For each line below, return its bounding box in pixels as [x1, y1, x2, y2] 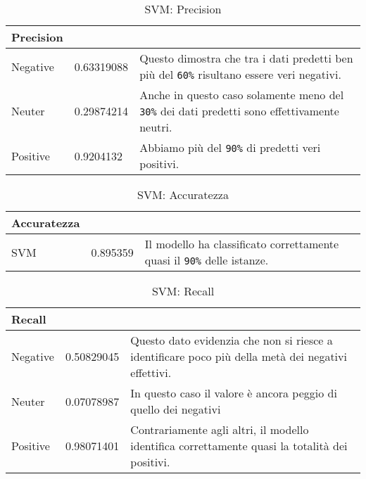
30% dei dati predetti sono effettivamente [139, 103, 339, 119]
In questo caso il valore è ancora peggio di [130, 385, 337, 401]
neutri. [139, 119, 172, 135]
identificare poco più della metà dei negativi [130, 348, 347, 364]
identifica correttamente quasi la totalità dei [130, 438, 348, 454]
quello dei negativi [130, 401, 221, 417]
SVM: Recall [151, 283, 215, 299]
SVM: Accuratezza [137, 186, 229, 203]
